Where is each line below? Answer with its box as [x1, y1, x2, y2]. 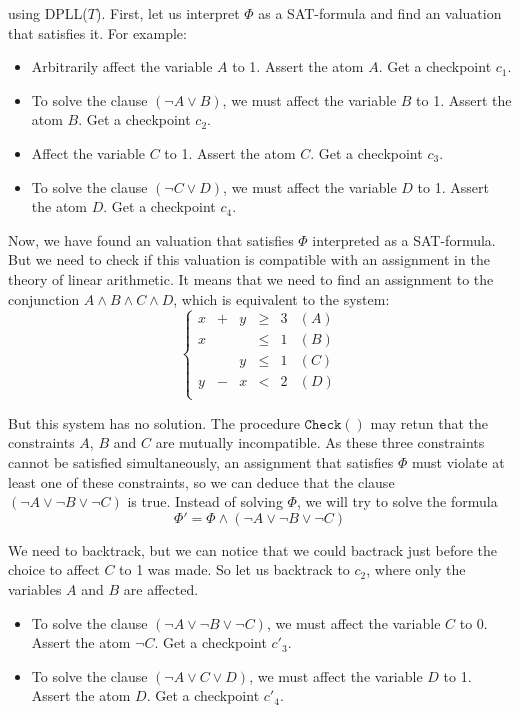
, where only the [366, 559, 466, 580]
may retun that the [370, 412, 489, 433]
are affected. [123, 578, 199, 599]
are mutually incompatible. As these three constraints [155, 432, 485, 453]
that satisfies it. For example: [8, 22, 187, 43]
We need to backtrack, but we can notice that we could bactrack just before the [8, 539, 497, 560]
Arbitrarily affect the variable [31, 56, 213, 77]
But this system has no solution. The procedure [8, 412, 300, 433]
